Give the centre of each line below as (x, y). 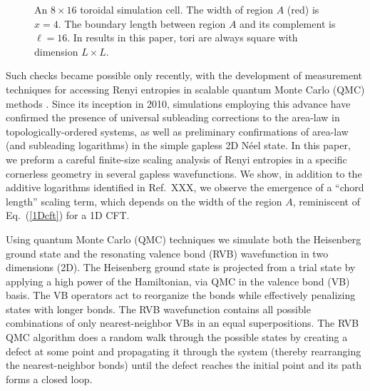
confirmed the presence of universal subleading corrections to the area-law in (173, 117)
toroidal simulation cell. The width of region (177, 9)
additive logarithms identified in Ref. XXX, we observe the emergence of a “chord (185, 187)
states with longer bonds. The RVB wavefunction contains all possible (158, 309)
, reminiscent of (326, 201)
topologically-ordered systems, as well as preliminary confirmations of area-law (177, 131)
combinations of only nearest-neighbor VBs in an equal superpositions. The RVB (183, 323)
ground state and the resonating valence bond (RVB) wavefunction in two (167, 253)
